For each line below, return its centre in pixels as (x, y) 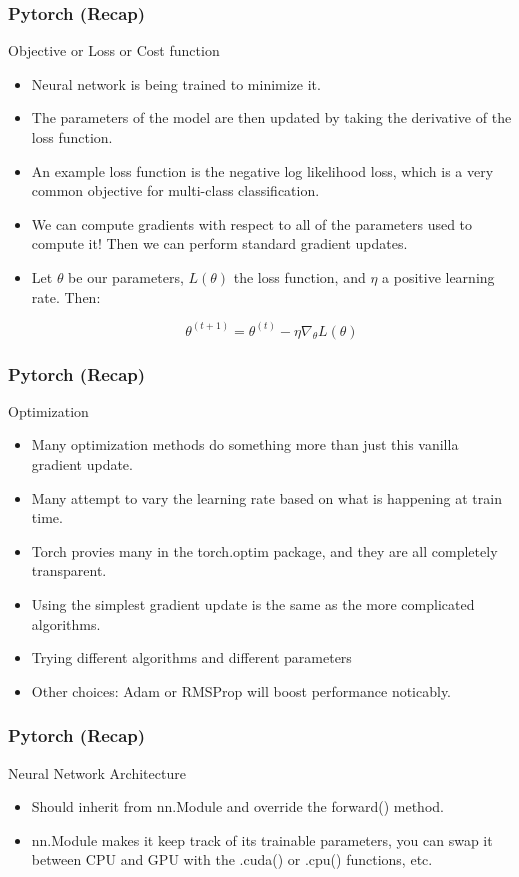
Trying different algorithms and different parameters (191, 657)
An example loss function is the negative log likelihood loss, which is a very (262, 170)
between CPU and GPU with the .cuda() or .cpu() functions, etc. (232, 859)
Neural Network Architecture (97, 772)
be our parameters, (126, 276)
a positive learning (438, 276)
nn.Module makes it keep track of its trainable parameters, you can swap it (262, 839)
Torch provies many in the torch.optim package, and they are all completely (264, 550)
